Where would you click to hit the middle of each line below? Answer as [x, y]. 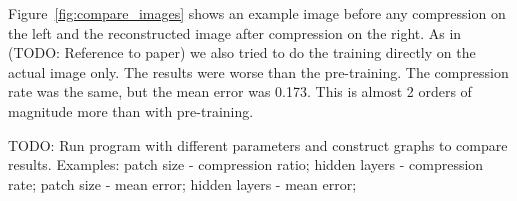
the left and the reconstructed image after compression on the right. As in [235, 32]
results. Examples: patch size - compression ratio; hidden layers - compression [246, 164]
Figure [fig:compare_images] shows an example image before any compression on [257, 13]
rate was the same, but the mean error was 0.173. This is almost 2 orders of [240, 91]
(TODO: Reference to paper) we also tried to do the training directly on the [242, 52]
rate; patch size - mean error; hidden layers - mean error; [182, 183]
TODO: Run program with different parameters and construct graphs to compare [258, 144]
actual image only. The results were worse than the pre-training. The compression [258, 71]
